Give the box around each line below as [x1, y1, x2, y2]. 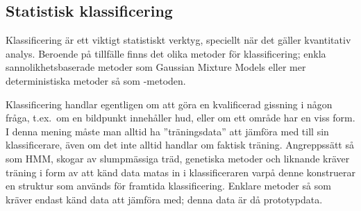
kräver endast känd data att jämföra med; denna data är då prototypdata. [6, 192, 323, 206]
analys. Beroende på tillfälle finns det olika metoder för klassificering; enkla [6, 46, 326, 60]
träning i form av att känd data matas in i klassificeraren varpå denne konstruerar [6, 164, 355, 179]
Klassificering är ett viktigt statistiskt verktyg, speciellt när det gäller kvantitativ [6, 33, 351, 47]
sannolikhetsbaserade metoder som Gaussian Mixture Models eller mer [6, 60, 306, 74]
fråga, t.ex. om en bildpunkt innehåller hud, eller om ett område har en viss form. [6, 110, 355, 125]
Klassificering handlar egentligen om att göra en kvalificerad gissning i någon [6, 96, 333, 111]
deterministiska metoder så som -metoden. [6, 73, 186, 87]
